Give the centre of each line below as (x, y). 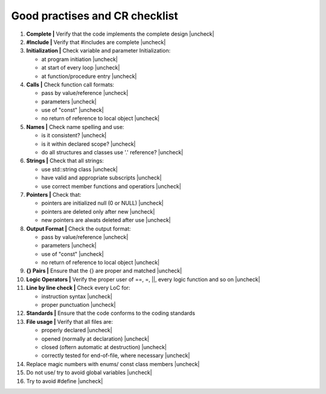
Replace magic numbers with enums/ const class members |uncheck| (113, 364)
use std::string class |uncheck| (79, 169)
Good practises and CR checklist (94, 16)
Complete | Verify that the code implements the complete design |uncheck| (120, 34)
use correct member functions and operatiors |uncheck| (111, 186)
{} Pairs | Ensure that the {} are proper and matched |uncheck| (104, 271)
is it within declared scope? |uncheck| (88, 144)
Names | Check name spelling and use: (75, 126)
